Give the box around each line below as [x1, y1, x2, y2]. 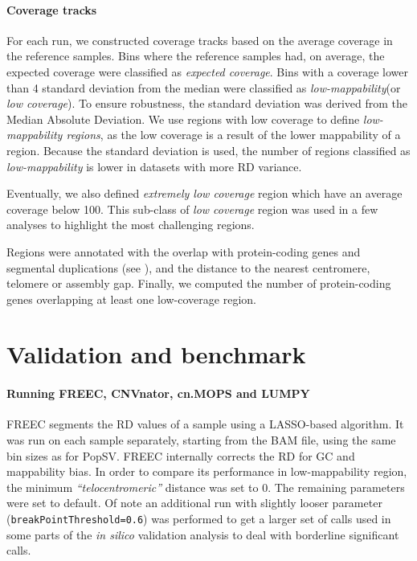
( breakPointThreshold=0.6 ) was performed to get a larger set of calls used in [6, 510, 391, 527]
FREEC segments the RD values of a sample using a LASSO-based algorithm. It [6, 416, 404, 432]
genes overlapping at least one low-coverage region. [6, 290, 256, 307]
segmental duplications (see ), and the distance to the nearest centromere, [6, 259, 370, 276]
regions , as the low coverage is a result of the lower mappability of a [66, 126, 401, 143]
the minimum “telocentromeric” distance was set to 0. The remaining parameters [6, 478, 405, 495]
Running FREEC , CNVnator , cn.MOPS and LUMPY [6, 385, 310, 402]
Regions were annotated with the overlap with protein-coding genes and [6, 243, 361, 260]
